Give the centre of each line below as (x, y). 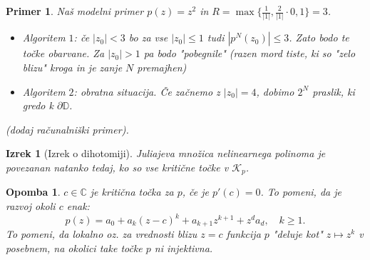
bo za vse (148, 37)
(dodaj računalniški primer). (67, 129)
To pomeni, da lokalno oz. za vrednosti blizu (102, 234)
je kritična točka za (132, 192)
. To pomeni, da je (301, 192)
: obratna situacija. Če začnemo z (147, 91)
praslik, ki (334, 91)
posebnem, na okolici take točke (74, 248)
